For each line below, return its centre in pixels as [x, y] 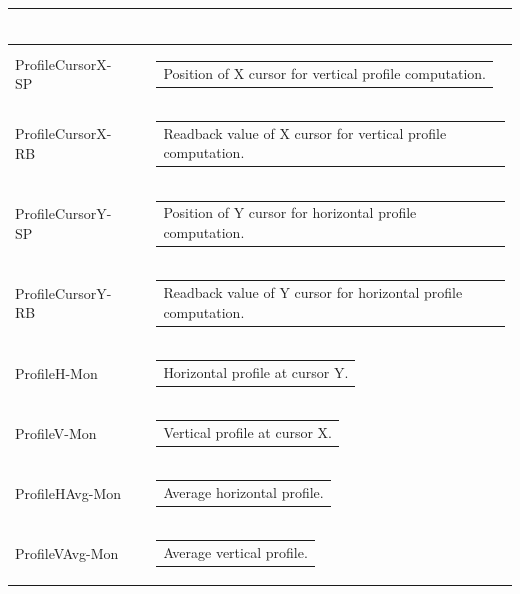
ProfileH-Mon [56, 372]
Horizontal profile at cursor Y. [256, 371]
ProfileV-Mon [56, 432]
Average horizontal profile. [243, 491]
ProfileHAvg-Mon [68, 492]
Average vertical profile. [235, 551]
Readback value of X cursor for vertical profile [305, 132]
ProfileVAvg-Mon [67, 552]
